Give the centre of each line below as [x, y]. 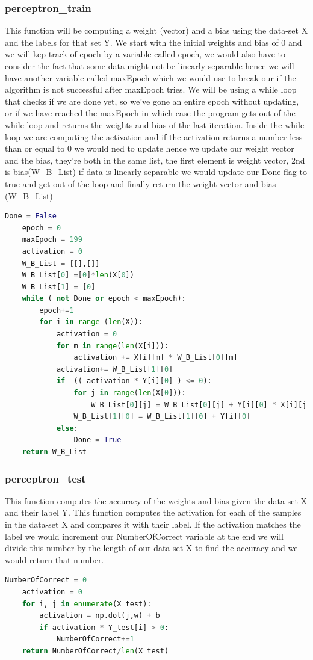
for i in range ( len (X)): [91, 322]
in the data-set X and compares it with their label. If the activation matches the [153, 524]
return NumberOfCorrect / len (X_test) [95, 651]
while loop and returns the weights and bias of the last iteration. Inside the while [155, 124]
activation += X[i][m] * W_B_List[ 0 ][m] [156, 358]
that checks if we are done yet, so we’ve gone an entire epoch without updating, [152, 101]
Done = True [98, 440]
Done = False [31, 216]
